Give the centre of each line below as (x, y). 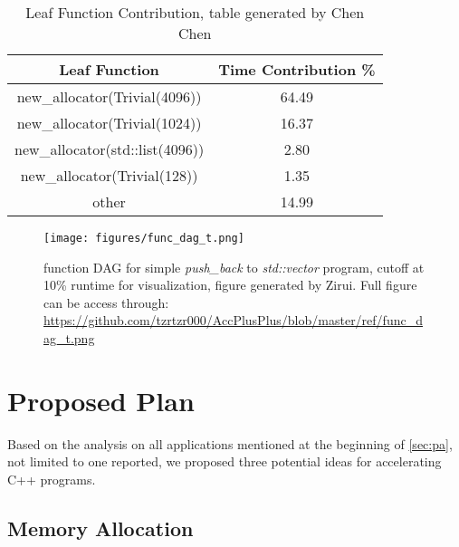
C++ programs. (52, 479)
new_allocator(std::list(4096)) (110, 149)
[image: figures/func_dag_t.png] (144, 238)
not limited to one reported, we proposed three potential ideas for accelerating (225, 461)
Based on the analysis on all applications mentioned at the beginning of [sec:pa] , (230, 443)
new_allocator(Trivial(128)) (109, 175)
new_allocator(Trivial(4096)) (109, 96)
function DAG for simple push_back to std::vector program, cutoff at (234, 267)
